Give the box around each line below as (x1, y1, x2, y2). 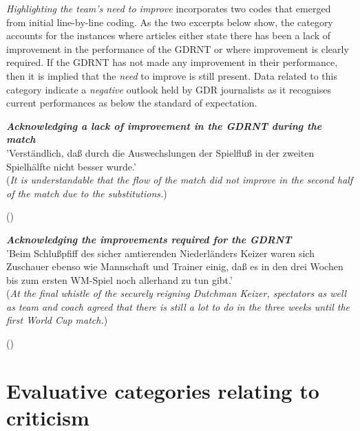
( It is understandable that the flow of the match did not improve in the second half (6, 173, 353, 187)
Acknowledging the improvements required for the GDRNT (6, 232, 292, 246)
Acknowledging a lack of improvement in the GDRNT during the (6, 118, 322, 133)
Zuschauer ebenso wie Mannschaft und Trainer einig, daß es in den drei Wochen (6, 259, 343, 274)
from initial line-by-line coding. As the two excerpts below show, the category (6, 14, 333, 29)
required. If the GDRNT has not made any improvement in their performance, (6, 55, 338, 69)
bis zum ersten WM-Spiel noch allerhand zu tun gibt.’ (6, 272, 233, 287)
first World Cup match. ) (6, 313, 108, 327)
